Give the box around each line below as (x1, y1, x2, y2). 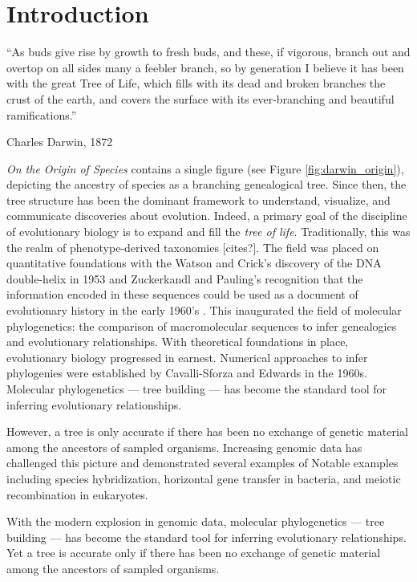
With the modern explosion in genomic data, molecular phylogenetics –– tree (6, 513, 385, 530)
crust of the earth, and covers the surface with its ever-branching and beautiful (6, 90, 395, 107)
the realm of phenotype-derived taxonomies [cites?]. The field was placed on (6, 238, 379, 255)
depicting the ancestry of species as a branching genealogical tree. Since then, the (6, 176, 407, 193)
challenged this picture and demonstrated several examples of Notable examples (6, 454, 399, 471)
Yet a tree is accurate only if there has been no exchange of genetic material (6, 544, 381, 561)
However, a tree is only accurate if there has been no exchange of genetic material (6, 423, 408, 440)
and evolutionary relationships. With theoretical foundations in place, (6, 333, 349, 350)
